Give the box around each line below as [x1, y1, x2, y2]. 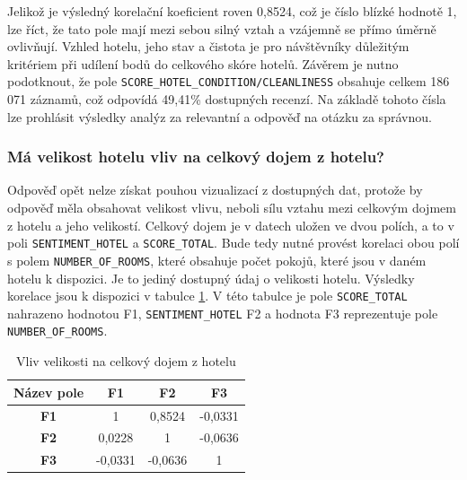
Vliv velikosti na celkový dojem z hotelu [16, 352, 236, 371]
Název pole [13, 382, 84, 401]
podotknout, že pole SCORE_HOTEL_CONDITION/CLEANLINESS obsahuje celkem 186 [7, 72, 450, 91]
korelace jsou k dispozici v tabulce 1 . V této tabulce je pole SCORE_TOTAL [7, 286, 408, 305]
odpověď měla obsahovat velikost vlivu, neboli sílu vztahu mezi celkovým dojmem [7, 198, 456, 217]
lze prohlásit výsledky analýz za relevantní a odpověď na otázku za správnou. [7, 107, 432, 126]
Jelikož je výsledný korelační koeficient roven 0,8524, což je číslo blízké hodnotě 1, [7, 2, 457, 20]
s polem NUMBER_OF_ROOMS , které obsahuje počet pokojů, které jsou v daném [7, 250, 427, 269]
